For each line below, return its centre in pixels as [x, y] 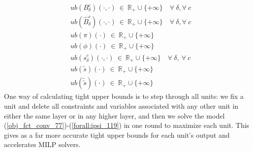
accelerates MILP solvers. [42, 144]
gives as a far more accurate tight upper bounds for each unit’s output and [117, 135]
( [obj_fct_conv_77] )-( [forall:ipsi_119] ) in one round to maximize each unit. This [127, 125]
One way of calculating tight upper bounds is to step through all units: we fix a [124, 96]
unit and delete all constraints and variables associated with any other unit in [121, 106]
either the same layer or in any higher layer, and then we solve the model [114, 115]
